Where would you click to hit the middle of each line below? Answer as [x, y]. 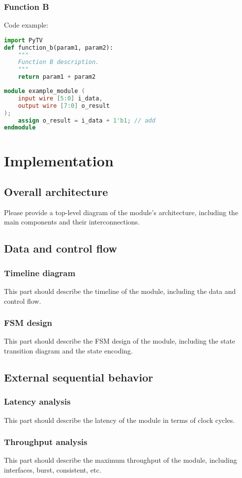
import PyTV [23, 40]
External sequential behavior [79, 377]
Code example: [26, 25]
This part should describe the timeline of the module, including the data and [120, 291]
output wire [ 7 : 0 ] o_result [64, 106]
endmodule [20, 128]
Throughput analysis [46, 442]
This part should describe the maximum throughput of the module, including [121, 460]
